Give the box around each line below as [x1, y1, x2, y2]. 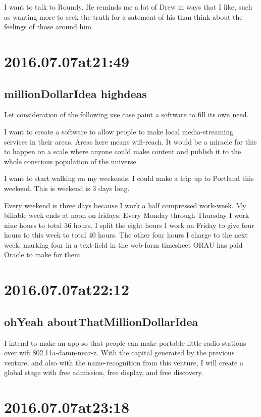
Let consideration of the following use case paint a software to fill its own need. [4, 109, 249, 120]
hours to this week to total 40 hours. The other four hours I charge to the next [4, 229, 248, 240]
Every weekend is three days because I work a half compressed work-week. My [4, 200, 246, 210]
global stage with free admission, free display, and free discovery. [4, 367, 203, 378]
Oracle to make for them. [4, 249, 82, 260]
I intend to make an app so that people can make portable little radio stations [4, 337, 246, 348]
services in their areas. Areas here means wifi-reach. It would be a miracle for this [4, 136, 257, 147]
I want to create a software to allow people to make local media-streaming [4, 126, 234, 136]
